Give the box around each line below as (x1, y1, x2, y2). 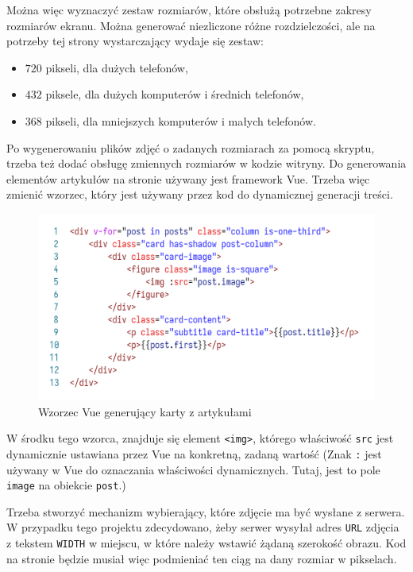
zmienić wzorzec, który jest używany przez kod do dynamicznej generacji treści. (6, 186, 393, 203)
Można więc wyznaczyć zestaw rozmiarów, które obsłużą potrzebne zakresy (6, 2, 372, 17)
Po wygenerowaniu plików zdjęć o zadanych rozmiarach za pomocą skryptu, (6, 139, 375, 156)
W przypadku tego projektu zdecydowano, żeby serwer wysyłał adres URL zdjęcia (6, 519, 399, 535)
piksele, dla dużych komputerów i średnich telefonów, (45, 86, 304, 102)
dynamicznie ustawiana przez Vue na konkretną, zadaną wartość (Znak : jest (6, 445, 382, 462)
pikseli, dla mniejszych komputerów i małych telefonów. (45, 112, 316, 129)
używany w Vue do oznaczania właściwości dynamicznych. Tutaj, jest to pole (6, 461, 380, 477)
